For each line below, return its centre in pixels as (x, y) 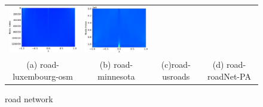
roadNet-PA (229, 76)
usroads (176, 76)
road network (29, 98)
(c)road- (176, 64)
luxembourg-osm (43, 76)
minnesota (116, 76)
